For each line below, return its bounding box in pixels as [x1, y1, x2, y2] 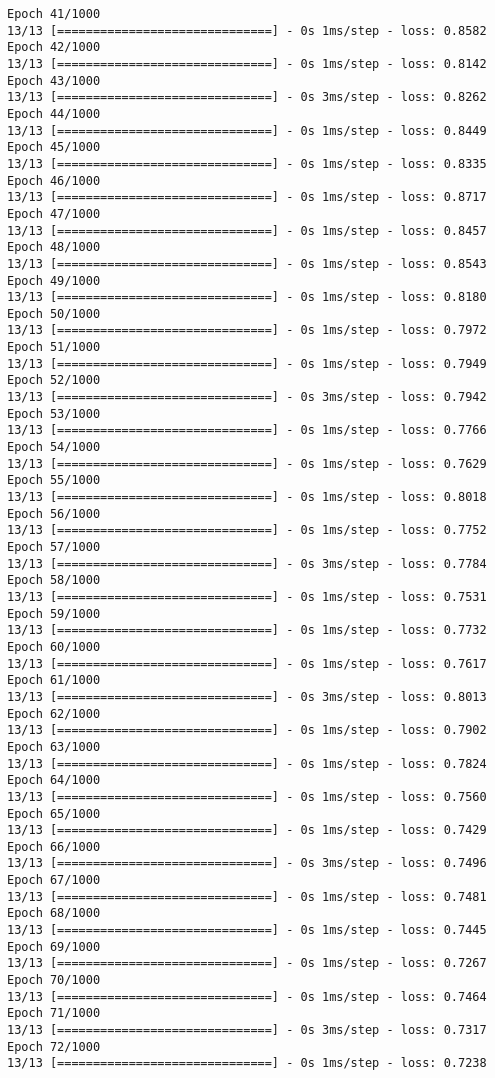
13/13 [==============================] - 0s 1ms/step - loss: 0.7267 [7, 956, 487, 971]
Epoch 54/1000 [7, 440, 101, 455]
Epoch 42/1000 [7, 40, 101, 55]
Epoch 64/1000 [7, 773, 101, 788]
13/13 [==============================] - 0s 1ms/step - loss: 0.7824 [7, 756, 487, 771]
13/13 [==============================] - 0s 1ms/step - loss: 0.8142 [7, 56, 487, 71]
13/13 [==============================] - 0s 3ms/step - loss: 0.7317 [7, 1023, 487, 1038]
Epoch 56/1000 [7, 506, 101, 521]
